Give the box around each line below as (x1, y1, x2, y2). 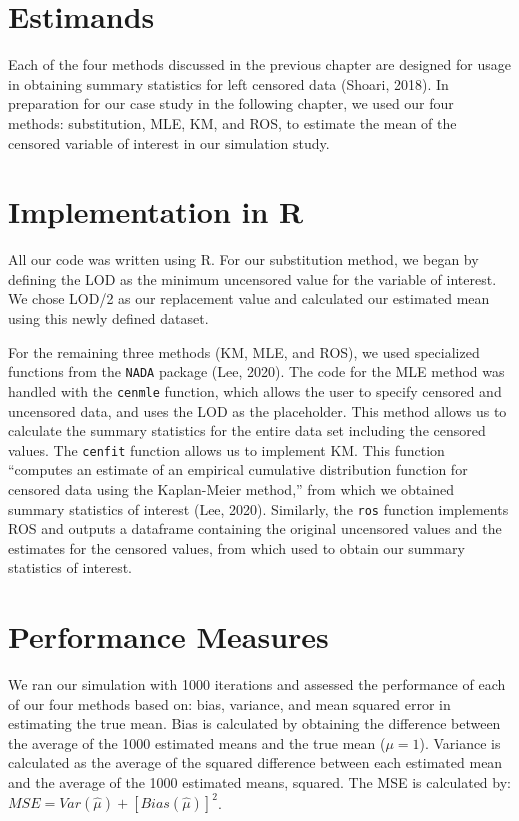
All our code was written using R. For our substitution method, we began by (8, 249, 479, 270)
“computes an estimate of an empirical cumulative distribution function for (8, 459, 468, 480)
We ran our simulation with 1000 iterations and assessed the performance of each (8, 674, 506, 695)
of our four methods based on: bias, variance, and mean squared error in (8, 693, 451, 714)
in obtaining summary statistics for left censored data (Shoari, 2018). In (8, 73, 449, 94)
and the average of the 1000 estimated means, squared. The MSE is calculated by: (8, 772, 511, 793)
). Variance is (419, 732, 501, 753)
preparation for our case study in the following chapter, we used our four (8, 93, 454, 114)
